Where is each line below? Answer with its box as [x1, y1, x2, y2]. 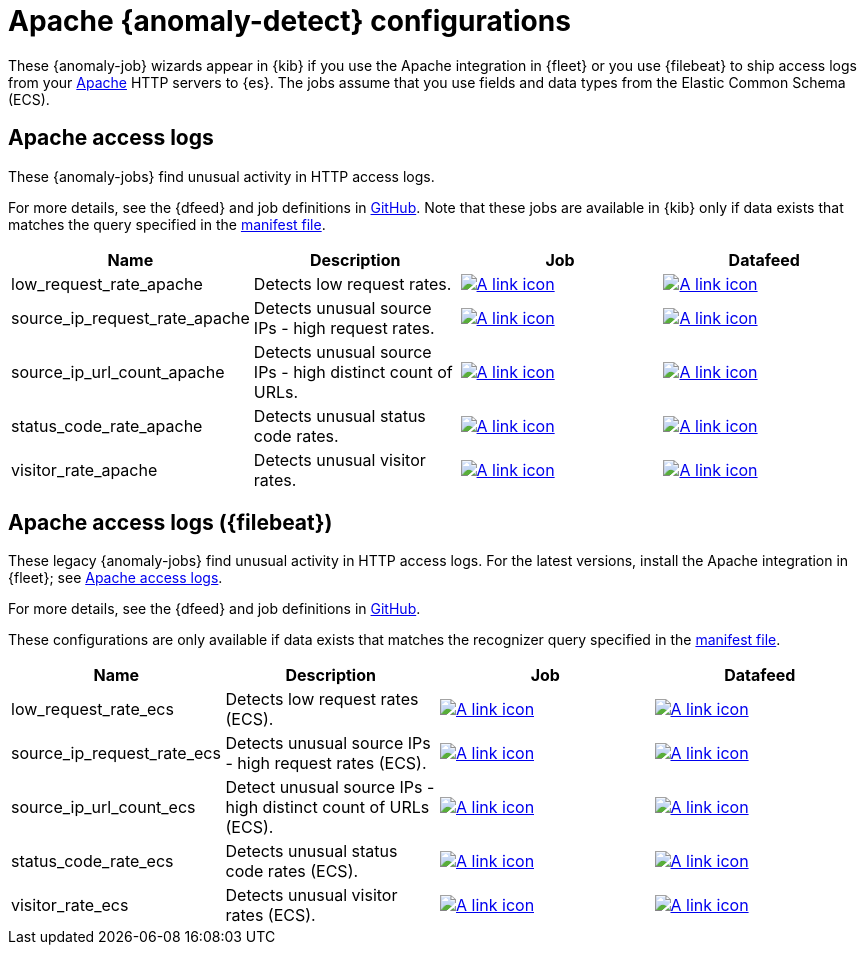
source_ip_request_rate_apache [11, 307, 250, 328]
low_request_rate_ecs [11, 699, 174, 720]
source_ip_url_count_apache [11, 361, 225, 382]
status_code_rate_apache [11, 415, 203, 436]
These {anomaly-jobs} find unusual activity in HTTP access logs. [8, 167, 435, 185]
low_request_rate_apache [11, 273, 203, 294]
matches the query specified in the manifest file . [8, 215, 326, 233]
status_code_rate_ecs [11, 851, 174, 872]
